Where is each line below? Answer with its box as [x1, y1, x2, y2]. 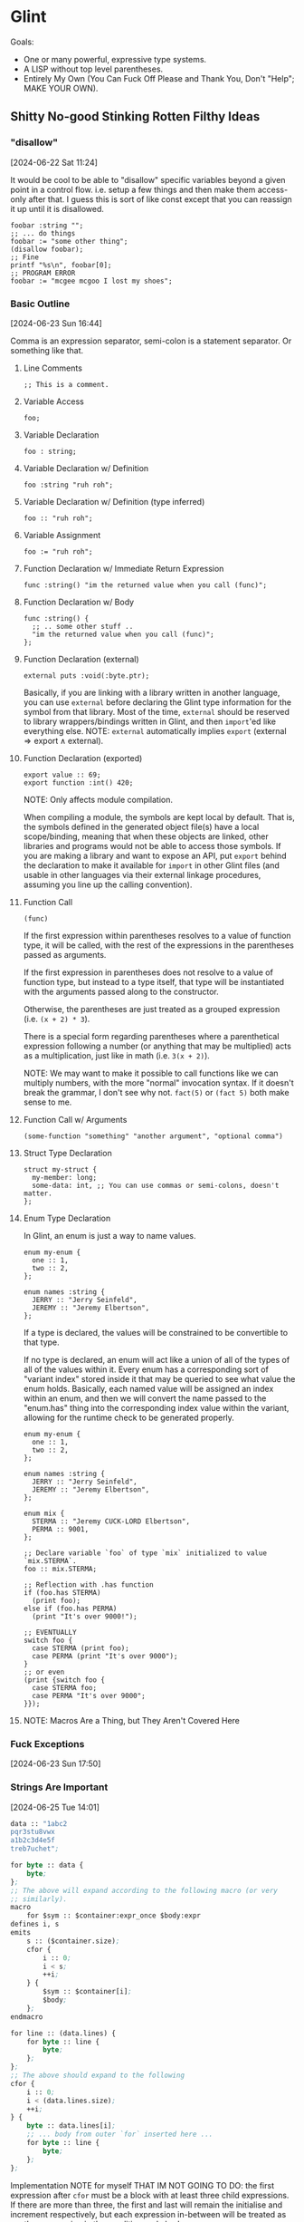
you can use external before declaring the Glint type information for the [23, 696, 292, 708]
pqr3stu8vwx [10, 1828, 55, 1837]
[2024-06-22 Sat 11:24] [10, 157, 99, 168]
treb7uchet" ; [10, 1844, 60, 1854]
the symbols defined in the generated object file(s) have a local [23, 821, 260, 832]
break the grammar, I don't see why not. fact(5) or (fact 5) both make [23, 1087, 290, 1097]
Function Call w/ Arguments [23, 1114, 128, 1125]
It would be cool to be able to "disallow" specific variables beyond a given [10, 174, 286, 185]
